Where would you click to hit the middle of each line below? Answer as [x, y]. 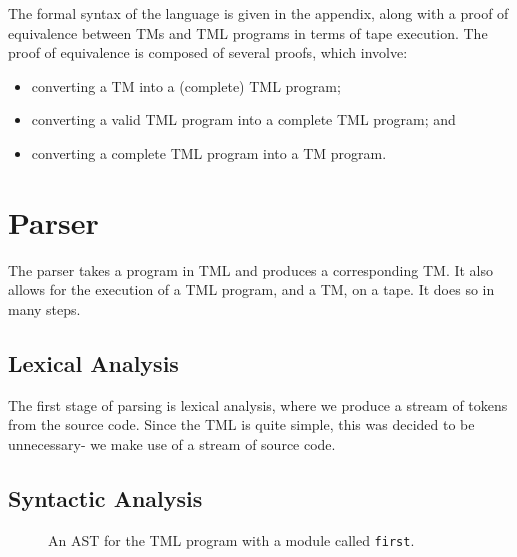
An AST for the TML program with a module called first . [231, 539]
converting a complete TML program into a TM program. [209, 152]
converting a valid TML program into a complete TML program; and [243, 119]
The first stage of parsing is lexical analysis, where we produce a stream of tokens [258, 404]
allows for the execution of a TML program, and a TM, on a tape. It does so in [251, 289]
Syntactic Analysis [105, 497]
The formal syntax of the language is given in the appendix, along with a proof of [258, 13]
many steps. [44, 308]
